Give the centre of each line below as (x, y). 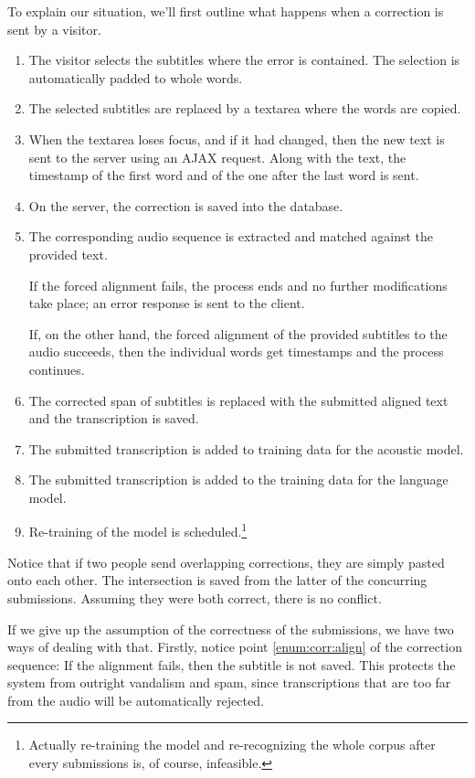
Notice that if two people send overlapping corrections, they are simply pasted (226, 562)
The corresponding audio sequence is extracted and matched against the (231, 236)
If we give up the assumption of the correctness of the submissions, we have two (231, 629)
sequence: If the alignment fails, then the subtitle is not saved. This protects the (232, 664)
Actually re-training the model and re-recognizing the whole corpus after (232, 745)
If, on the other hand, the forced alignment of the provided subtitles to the (238, 333)
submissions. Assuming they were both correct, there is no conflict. (195, 597)
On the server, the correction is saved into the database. (186, 205)
